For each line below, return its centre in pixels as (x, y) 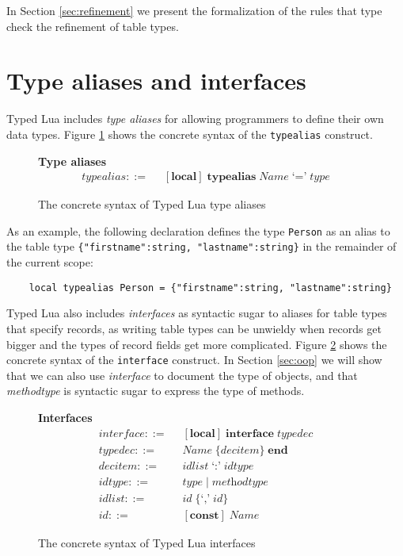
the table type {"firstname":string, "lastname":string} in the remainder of (201, 246)
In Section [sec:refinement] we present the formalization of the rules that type (194, 10)
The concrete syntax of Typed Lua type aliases (152, 204)
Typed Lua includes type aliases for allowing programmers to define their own (195, 119)
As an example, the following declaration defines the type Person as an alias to (198, 230)
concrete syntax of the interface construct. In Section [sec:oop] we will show (194, 360)
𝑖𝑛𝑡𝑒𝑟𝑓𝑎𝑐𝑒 (122, 433)
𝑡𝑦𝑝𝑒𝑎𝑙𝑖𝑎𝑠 (104, 177)
